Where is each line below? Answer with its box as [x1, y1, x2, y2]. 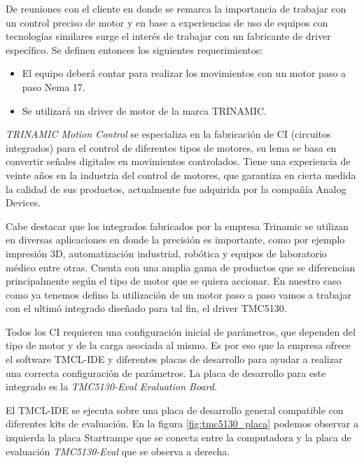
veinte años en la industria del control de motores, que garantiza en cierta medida [6, 167, 356, 182]
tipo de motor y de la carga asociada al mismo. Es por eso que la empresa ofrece [6, 338, 351, 352]
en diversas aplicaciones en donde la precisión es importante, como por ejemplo [6, 232, 345, 247]
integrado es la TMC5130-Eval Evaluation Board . [6, 379, 217, 394]
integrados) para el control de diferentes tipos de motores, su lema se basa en [6, 140, 337, 155]
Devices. [6, 195, 41, 210]
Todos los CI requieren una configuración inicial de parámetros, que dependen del [6, 324, 356, 339]
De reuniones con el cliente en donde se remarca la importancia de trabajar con [6, 1, 346, 15]
